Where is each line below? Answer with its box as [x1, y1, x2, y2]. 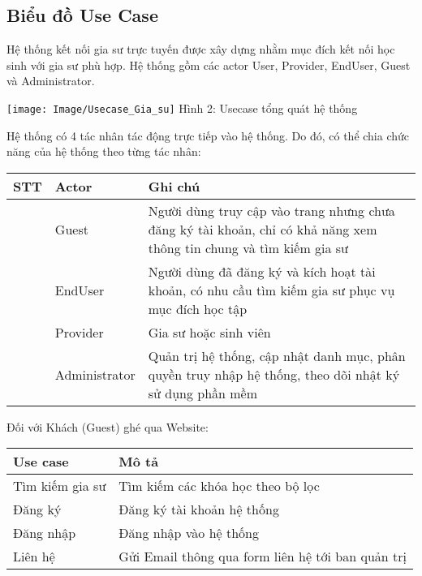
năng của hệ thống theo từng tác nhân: [6, 143, 201, 160]
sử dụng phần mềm [148, 383, 258, 402]
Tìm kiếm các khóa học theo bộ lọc [118, 476, 320, 496]
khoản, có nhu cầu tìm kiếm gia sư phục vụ [148, 280, 395, 299]
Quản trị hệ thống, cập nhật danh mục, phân [148, 346, 406, 365]
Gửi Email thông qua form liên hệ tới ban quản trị [118, 547, 407, 566]
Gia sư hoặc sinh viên [148, 322, 271, 342]
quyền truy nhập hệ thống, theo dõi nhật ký [148, 364, 400, 384]
